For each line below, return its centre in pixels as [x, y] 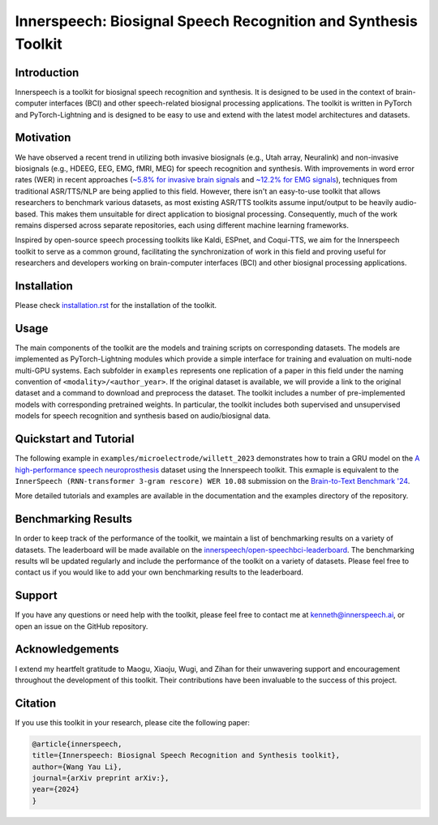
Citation [36, 703]
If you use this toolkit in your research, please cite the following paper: [133, 722]
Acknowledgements [67, 650]
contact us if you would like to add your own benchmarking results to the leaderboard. [159, 572]
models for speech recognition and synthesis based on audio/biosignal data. [143, 416]
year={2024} [56, 789]
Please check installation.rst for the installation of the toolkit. [116, 305]
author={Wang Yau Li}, [77, 767]
